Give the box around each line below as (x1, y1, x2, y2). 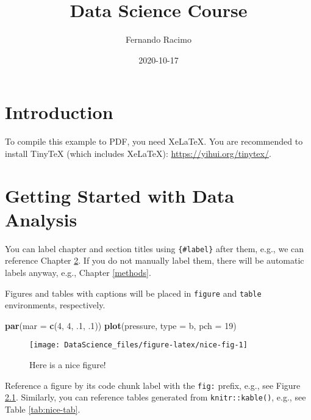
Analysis (5, 206, 77, 231)
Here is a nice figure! (29, 358, 106, 371)
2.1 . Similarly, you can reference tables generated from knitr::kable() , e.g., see (5, 391, 306, 404)
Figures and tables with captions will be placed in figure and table (5, 286, 262, 299)
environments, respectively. (5, 299, 105, 311)
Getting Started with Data (5, 183, 234, 208)
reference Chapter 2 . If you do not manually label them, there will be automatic (5, 254, 304, 267)
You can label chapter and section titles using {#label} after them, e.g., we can (5, 242, 304, 255)
